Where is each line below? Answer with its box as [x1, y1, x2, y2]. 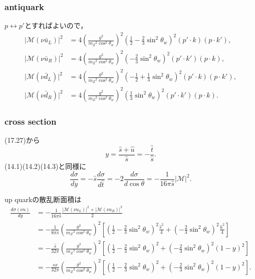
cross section [5, 115, 57, 127]
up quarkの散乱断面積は [5, 194, 82, 204]
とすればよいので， [25, 20, 88, 31]
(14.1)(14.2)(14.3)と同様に [5, 161, 87, 171]
